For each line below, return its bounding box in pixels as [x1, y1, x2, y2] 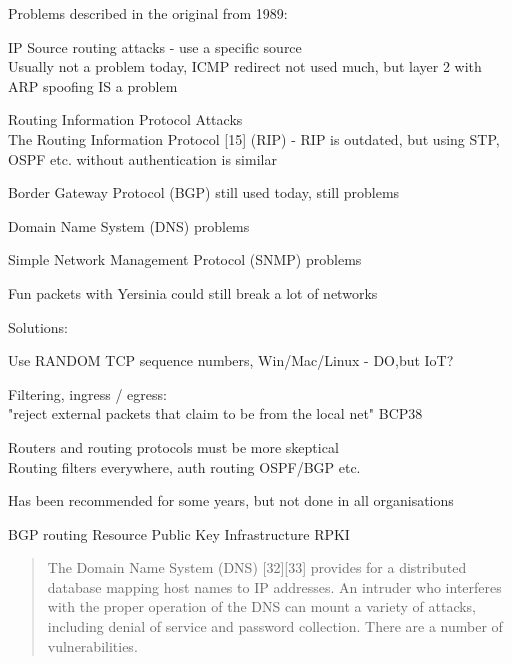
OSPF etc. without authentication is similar [8, 148, 277, 169]
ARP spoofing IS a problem [8, 75, 178, 96]
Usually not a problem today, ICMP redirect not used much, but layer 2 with [8, 56, 482, 77]
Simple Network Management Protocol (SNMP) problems [8, 249, 362, 270]
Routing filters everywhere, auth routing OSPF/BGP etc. [8, 456, 361, 477]
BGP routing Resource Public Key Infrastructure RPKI [8, 523, 350, 544]
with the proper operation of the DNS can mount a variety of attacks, [47, 596, 477, 617]
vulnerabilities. [47, 635, 138, 656]
